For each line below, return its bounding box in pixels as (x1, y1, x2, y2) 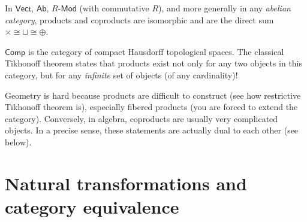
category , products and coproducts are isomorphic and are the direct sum (5, 13, 274, 26)
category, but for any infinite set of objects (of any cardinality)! (5, 68, 238, 81)
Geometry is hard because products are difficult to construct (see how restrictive (5, 89, 301, 101)
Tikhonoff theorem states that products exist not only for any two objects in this (5, 57, 303, 69)
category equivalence (5, 194, 179, 218)
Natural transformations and (5, 171, 247, 195)
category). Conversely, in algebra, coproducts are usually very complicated (5, 112, 278, 124)
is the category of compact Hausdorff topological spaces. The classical (28, 45, 284, 57)
